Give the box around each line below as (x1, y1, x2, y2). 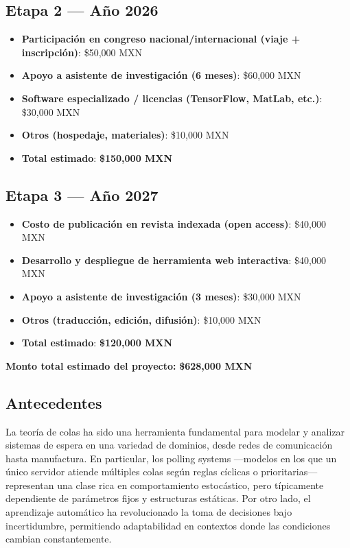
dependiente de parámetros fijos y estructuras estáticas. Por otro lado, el (5, 491, 311, 505)
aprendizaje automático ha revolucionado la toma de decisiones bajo (5, 505, 292, 519)
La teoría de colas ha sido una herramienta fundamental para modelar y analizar (5, 424, 345, 438)
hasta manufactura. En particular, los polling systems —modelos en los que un (5, 451, 337, 465)
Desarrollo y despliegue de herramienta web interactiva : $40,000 (21, 252, 326, 267)
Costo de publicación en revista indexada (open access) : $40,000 (21, 216, 326, 230)
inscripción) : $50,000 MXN (21, 45, 143, 59)
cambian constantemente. (5, 532, 112, 546)
